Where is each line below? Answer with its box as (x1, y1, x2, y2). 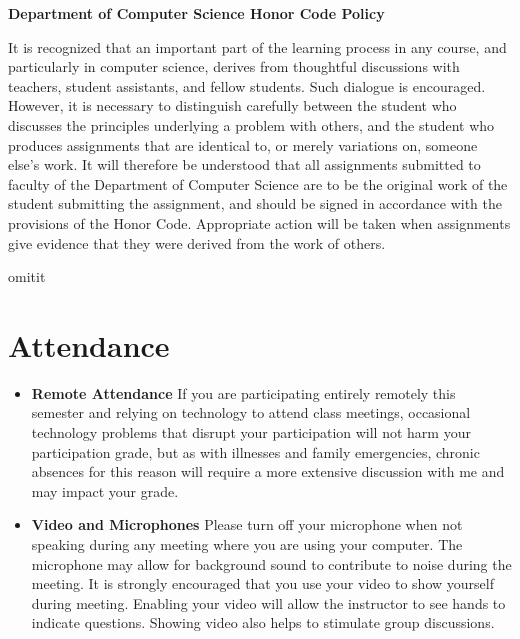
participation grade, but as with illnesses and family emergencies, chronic (31, 441, 480, 462)
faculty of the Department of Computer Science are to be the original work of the (8, 173, 508, 194)
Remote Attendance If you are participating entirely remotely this (31, 382, 456, 403)
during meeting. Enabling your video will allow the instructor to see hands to (31, 592, 506, 613)
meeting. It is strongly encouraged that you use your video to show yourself (31, 573, 494, 594)
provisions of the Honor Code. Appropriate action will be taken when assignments (8, 212, 511, 233)
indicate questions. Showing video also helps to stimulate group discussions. (31, 612, 495, 633)
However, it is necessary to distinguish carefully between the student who (8, 95, 457, 116)
